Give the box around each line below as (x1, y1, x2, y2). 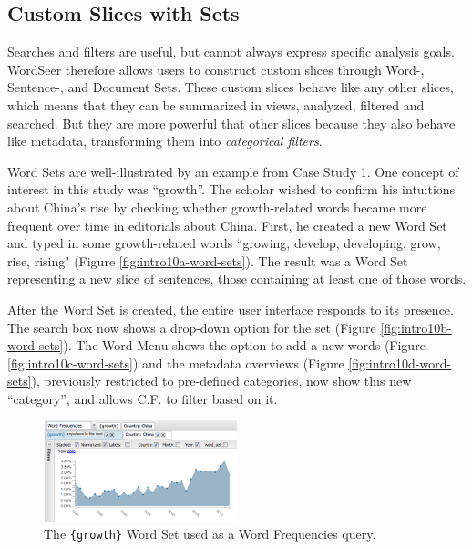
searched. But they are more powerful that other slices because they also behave (7, 113, 456, 132)
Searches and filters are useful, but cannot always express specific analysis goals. (7, 42, 455, 61)
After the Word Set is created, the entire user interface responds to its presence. (7, 299, 454, 318)
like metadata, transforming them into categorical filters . (7, 131, 323, 150)
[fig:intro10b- (380, 317, 452, 337)
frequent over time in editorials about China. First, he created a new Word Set (7, 215, 447, 234)
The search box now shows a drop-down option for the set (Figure (7, 317, 376, 337)
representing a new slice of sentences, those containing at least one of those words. (7, 269, 467, 288)
